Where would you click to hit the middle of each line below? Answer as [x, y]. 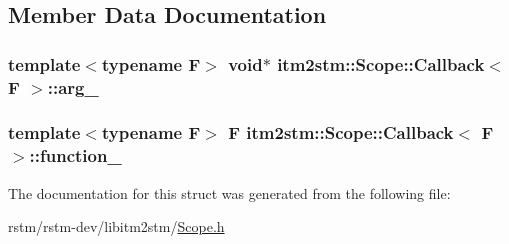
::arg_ [73, 86]
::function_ [75, 155]
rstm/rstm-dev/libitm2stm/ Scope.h [116, 226]
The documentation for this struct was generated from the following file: [229, 192]
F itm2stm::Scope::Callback [341, 132]
